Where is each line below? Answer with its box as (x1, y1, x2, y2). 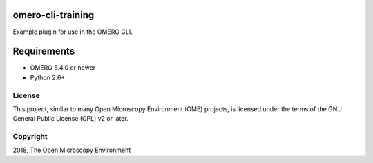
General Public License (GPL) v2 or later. (12, 115, 128, 123)
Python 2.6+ (30, 73, 66, 81)
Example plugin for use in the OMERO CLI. (12, 28, 133, 36)
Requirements (12, 46, 75, 57)
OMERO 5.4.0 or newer (30, 64, 96, 72)
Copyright (12, 132, 48, 142)
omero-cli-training (12, 9, 95, 21)
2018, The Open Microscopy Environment (12, 146, 131, 155)
